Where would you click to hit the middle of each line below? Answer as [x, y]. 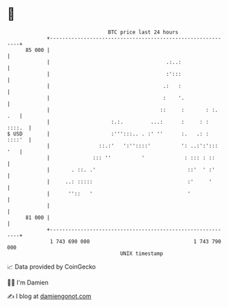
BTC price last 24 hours [143, 32]
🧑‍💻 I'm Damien [28, 282]
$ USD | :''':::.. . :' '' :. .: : [108, 134]
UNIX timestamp [142, 253]
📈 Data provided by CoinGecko [52, 267]
